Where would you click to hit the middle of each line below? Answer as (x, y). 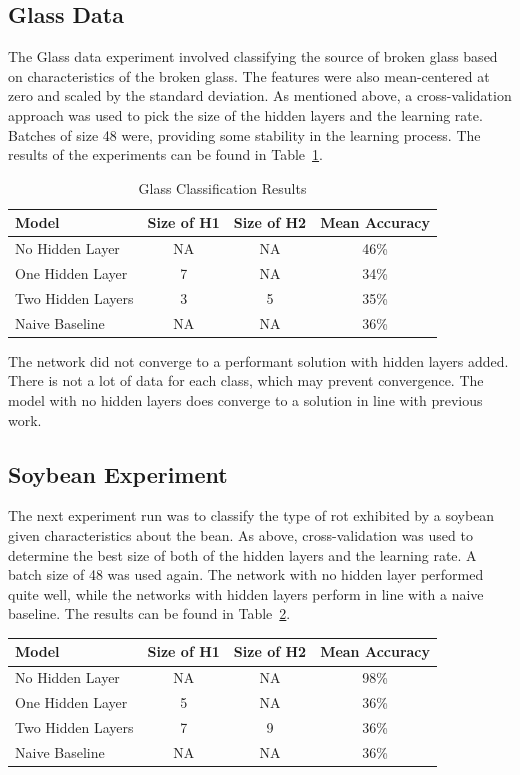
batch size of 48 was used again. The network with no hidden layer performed (246, 574)
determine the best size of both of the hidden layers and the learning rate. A (242, 554)
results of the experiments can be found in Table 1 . (165, 154)
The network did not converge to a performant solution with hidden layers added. (258, 360)
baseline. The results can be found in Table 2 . (149, 613)
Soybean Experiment (118, 473)
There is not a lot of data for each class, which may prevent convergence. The (246, 380)
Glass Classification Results (222, 187)
